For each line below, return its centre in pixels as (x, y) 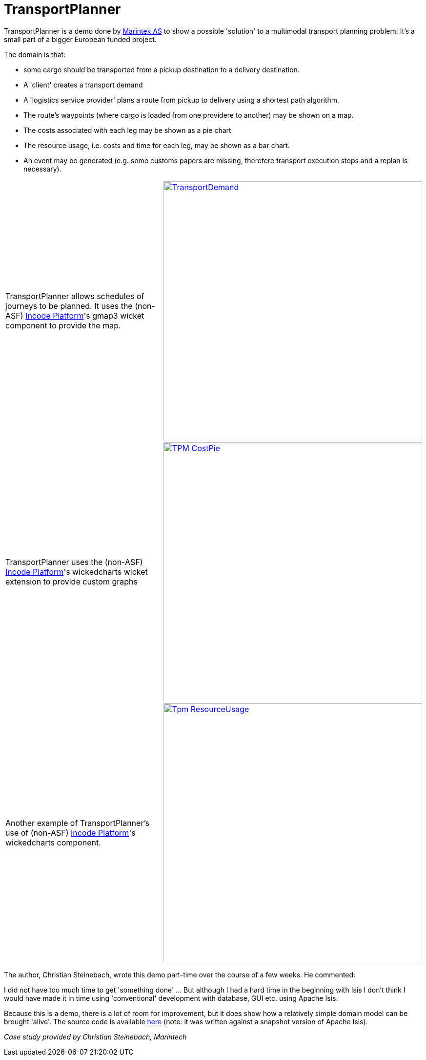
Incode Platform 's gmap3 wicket (85, 315)
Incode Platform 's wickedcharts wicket (77, 572)
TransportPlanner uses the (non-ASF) (74, 562)
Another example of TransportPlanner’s (78, 823)
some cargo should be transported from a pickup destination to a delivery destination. (162, 69)
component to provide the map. (63, 325)
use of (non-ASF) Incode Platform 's (71, 833)
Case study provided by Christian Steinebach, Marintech (95, 1037)
